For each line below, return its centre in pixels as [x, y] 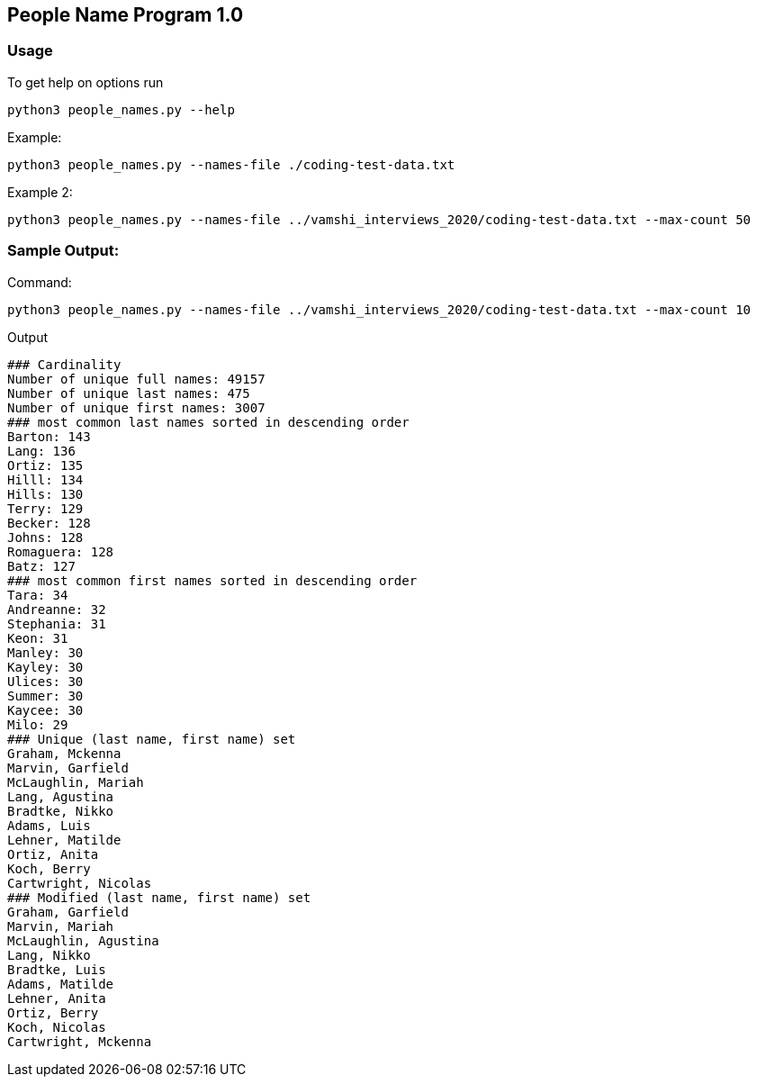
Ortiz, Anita [53, 854]
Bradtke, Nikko [61, 811]
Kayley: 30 [45, 667]
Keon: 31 [38, 638]
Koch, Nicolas [57, 1027]
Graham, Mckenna [64, 753]
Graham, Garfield [68, 912]
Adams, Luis [49, 825]
